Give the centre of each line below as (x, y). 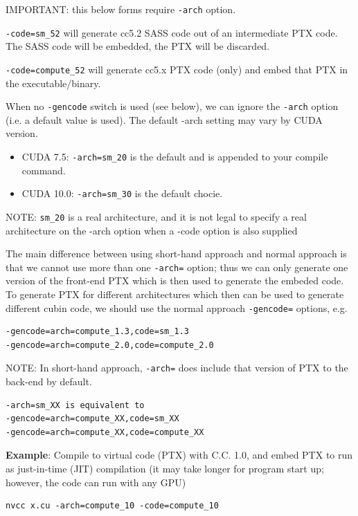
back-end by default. (49, 381)
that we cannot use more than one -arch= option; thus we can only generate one (177, 267)
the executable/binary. (53, 83)
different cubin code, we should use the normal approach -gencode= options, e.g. (177, 307)
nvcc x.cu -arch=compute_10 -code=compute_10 (112, 506)
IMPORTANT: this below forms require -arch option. (121, 9)
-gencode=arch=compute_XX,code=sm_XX (92, 419)
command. (44, 170)
